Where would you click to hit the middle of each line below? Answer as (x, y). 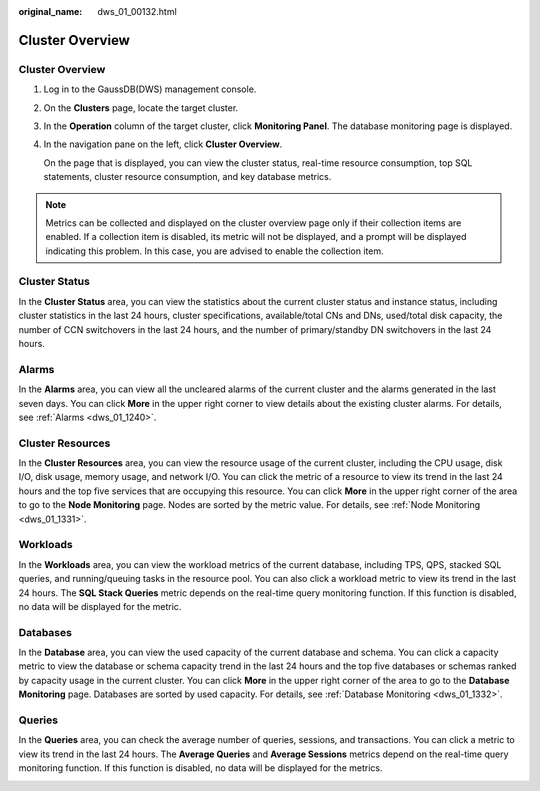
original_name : (50, 11)
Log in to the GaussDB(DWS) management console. (150, 89)
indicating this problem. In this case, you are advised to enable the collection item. (214, 251)
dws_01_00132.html (137, 11)
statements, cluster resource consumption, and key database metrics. (187, 177)
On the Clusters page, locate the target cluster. (141, 107)
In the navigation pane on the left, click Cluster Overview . (163, 144)
